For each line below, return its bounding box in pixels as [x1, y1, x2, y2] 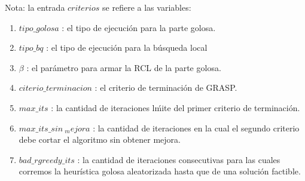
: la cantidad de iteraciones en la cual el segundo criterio [93, 121, 300, 134]
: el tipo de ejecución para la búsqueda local [46, 41, 208, 54]
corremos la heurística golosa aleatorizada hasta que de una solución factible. [19, 165, 301, 177]
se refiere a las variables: [102, 1, 191, 13]
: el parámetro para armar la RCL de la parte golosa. [26, 61, 221, 73]
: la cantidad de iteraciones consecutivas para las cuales [77, 153, 280, 165]
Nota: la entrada [5, 1, 65, 13]
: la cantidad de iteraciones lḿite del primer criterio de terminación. [51, 101, 300, 113]
